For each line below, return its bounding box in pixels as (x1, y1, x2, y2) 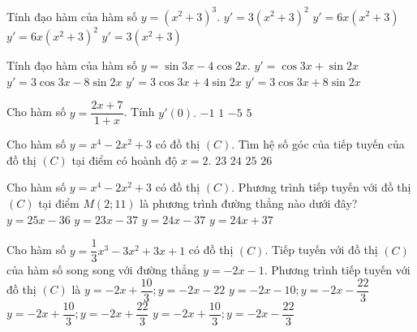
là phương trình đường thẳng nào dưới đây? (140, 195, 358, 212)
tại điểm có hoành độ (71, 151, 178, 168)
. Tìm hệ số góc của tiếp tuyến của (231, 136, 405, 153)
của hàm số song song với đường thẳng (6, 261, 200, 278)
